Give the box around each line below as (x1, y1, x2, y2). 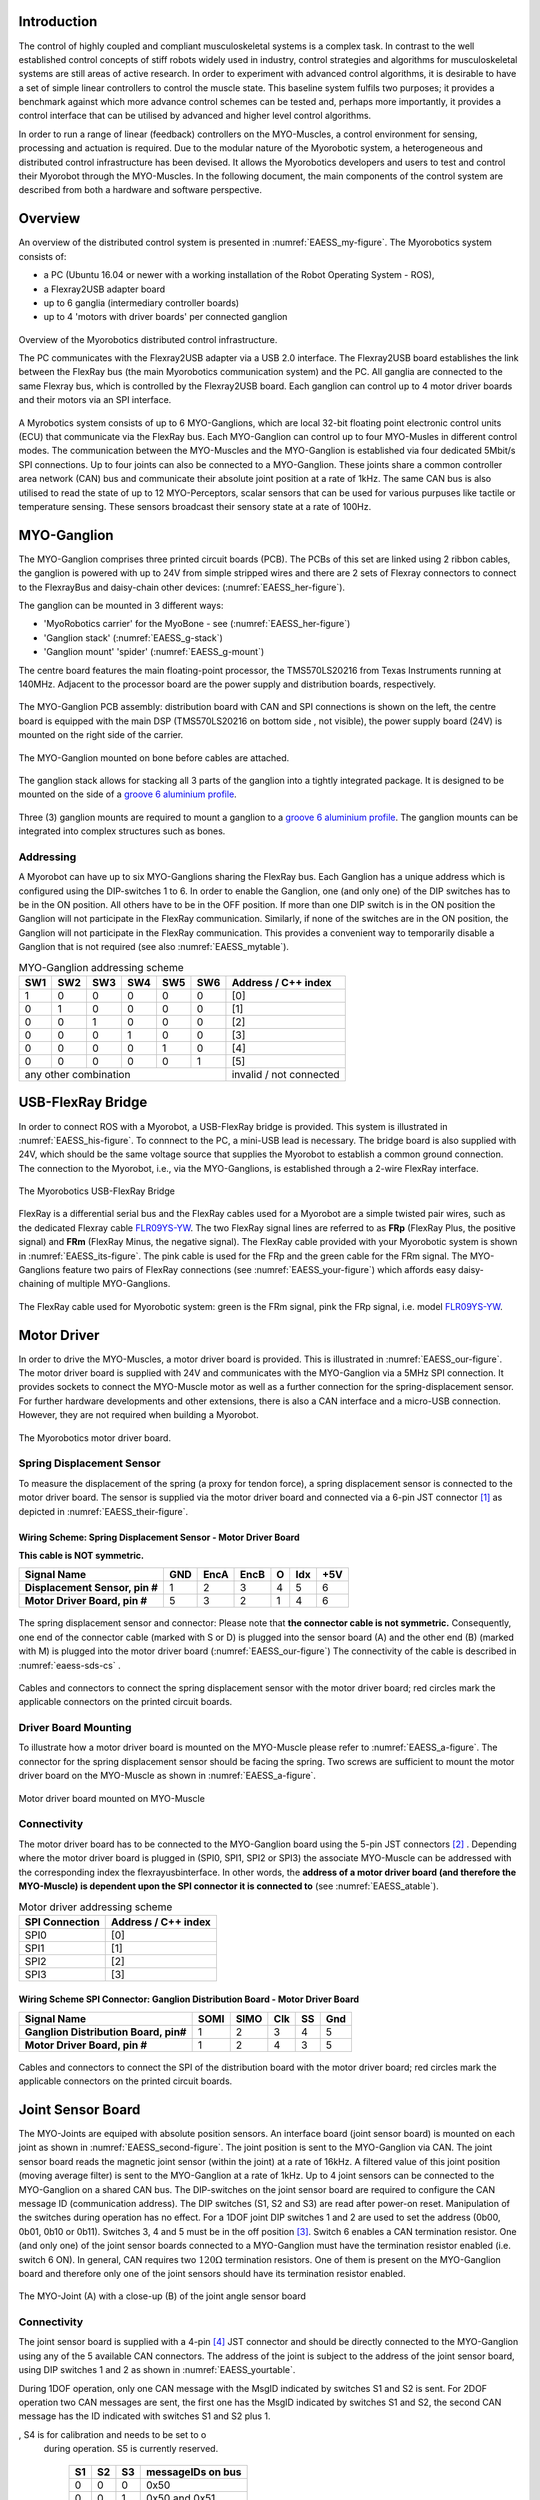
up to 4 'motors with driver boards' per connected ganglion (43, 311, 288, 323)
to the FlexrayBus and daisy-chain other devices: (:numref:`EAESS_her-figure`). (18, 581, 345, 593)
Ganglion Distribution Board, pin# (24, 2025, 187, 2039)
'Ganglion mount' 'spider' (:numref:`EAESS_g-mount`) (43, 646, 265, 658)
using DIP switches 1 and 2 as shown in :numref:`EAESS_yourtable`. (18, 2364, 296, 2376)
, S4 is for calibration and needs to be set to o (18, 2428, 207, 2440)
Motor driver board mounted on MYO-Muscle (18, 1792, 205, 1804)
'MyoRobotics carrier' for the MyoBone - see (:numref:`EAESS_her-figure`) (43, 618, 351, 630)
